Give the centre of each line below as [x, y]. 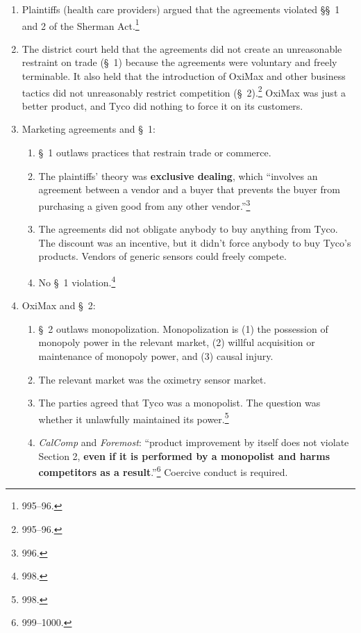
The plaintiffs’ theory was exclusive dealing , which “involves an [178, 175]
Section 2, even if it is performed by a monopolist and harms [184, 455]
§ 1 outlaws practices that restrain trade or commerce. [155, 153]
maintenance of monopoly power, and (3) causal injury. [156, 355]
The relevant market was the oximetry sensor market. [152, 379]
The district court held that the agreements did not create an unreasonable [182, 48]
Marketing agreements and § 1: [89, 129]
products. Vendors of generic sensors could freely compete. [162, 256]
